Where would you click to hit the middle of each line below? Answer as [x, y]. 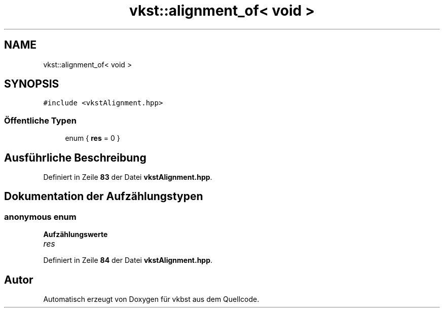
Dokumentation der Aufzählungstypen [104, 197]
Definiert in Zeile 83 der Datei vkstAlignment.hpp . [128, 177]
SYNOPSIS [32, 84]
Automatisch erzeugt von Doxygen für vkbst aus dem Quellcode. [151, 299]
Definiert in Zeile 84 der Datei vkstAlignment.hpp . [128, 260]
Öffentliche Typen [40, 120]
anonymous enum [40, 217]
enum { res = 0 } [92, 138]
